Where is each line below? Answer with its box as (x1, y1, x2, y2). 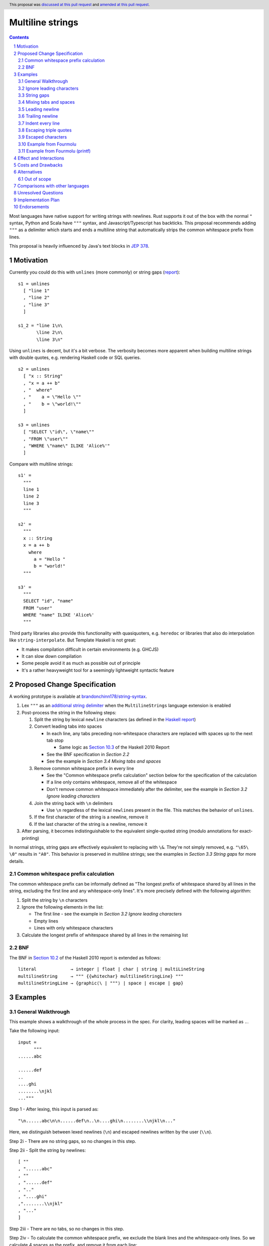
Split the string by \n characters (21, 897, 88, 903)
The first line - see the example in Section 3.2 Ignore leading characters (34, 911, 182, 917)
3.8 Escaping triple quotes (18, 127, 72, 133)
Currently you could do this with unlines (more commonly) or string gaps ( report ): (9, 269, 180, 275)
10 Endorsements (13, 204, 49, 210)
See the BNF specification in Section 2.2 (46, 751, 130, 757)
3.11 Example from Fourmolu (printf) (18, 148, 91, 154)
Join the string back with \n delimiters (34, 800, 113, 806)
